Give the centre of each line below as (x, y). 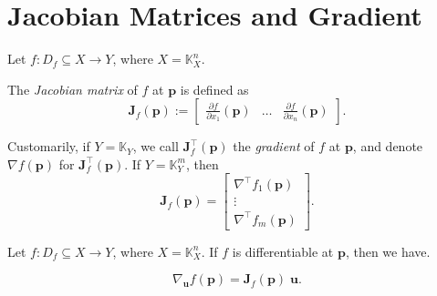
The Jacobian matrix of (73, 89)
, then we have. (388, 251)
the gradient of (274, 146)
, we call (156, 146)
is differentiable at (283, 251)
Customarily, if (49, 146)
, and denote (388, 146)
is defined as (214, 89)
